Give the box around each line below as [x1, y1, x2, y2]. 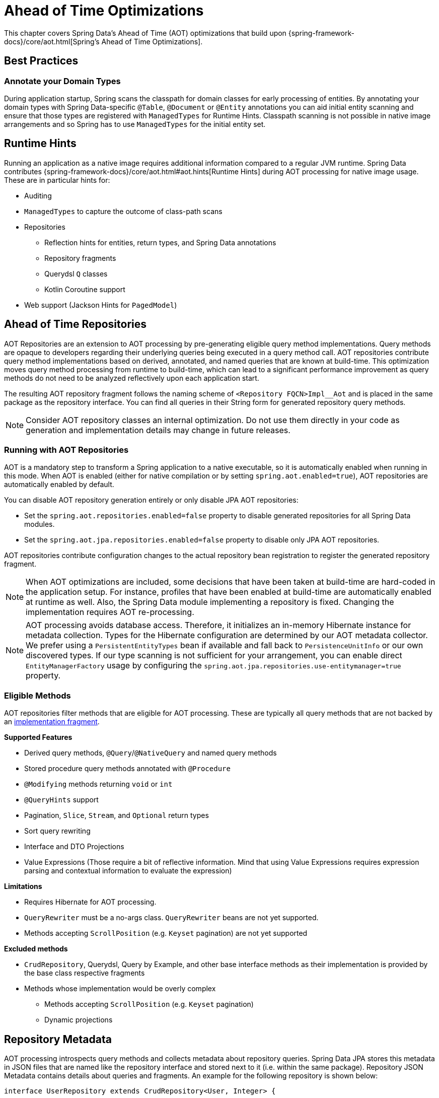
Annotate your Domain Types [4, 76, 121, 86]
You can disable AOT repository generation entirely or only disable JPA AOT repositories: [4, 496, 299, 505]
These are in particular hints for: [4, 175, 110, 184]
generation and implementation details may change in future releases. [26, 425, 290, 435]
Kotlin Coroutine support [44, 285, 125, 294]
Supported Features [4, 733, 72, 742]
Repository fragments [44, 253, 116, 262]
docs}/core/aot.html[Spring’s [4, 37, 100, 46]
